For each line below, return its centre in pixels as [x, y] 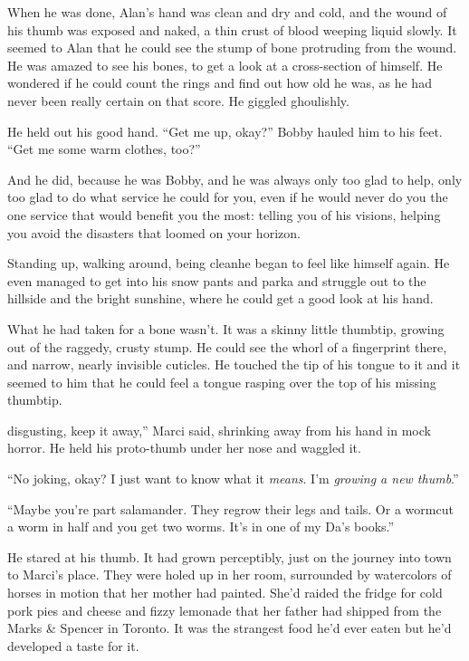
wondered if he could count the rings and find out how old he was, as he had [220, 83]
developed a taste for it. [73, 645]
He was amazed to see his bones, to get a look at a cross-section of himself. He [225, 65]
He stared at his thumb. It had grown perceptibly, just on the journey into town [230, 556]
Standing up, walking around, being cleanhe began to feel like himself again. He [229, 263]
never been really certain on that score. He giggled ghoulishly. [178, 100]
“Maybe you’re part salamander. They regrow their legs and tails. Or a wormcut [230, 508]
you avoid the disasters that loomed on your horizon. [154, 232]
